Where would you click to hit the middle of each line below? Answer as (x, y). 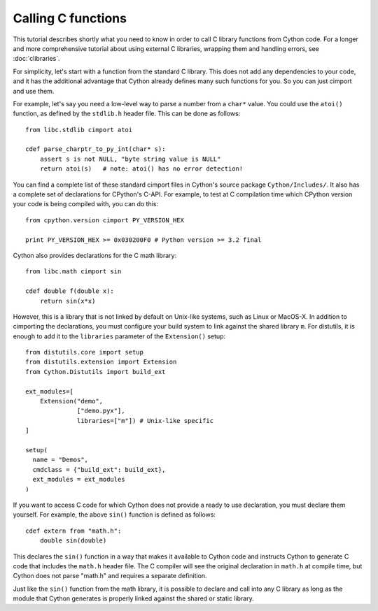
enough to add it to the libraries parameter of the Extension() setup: (119, 336)
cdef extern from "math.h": (73, 531)
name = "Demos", (61, 460)
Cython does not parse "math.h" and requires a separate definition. (110, 576)
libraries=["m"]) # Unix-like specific (145, 420)
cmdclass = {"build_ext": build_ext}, (99, 469)
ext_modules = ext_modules (79, 480)
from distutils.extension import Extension (101, 362)
